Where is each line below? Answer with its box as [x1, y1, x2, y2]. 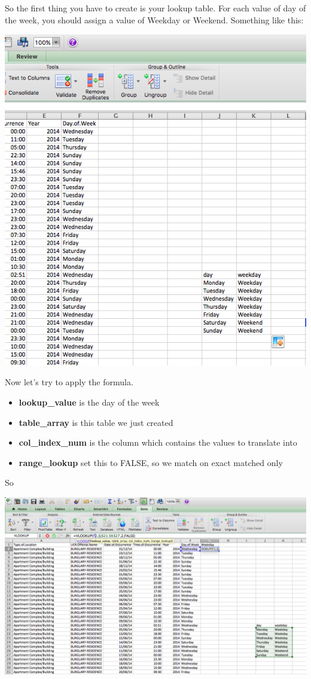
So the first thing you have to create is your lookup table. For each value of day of [5, 2, 306, 14]
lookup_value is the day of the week [19, 396, 160, 409]
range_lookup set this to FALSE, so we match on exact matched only [19, 456, 283, 468]
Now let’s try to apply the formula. [5, 376, 133, 388]
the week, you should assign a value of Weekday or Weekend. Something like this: [5, 13, 304, 26]
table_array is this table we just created [19, 416, 173, 428]
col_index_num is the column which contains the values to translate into [19, 436, 297, 449]
